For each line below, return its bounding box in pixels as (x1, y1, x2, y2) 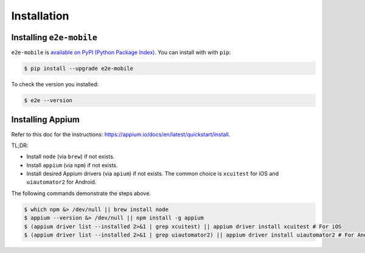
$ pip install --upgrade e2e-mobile (24, 65, 134, 72)
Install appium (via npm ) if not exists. (26, 161, 118, 168)
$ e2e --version (24, 97, 73, 104)
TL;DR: (11, 142, 29, 149)
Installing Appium (11, 114, 80, 125)
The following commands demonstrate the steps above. (11, 189, 151, 197)
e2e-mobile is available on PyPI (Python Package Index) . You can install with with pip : (11, 49, 231, 56)
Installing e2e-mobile (11, 32, 97, 43)
